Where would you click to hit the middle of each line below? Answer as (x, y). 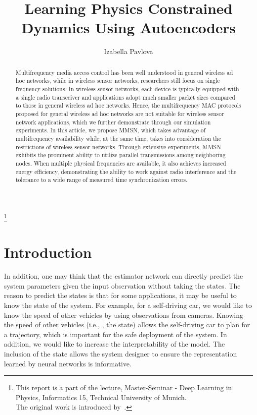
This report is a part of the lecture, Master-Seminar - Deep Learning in (124, 387)
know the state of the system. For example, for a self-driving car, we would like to (128, 305)
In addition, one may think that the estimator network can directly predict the (124, 276)
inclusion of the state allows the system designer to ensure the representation (121, 354)
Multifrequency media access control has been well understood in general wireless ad (124, 72)
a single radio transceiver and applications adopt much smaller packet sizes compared (125, 97)
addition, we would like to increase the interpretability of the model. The (115, 344)
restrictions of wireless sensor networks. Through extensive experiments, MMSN (118, 147)
